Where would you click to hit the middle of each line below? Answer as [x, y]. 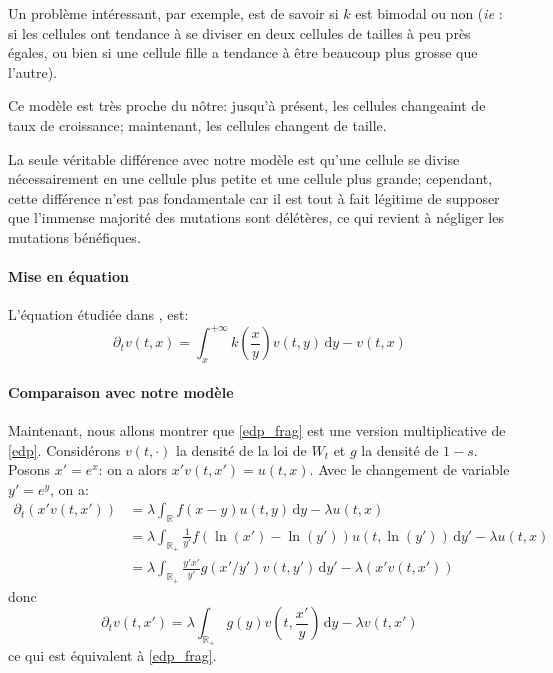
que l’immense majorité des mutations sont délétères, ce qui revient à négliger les [256, 217]
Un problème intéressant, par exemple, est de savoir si [173, 13]
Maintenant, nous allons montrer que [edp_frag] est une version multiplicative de [257, 430]
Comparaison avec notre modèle [121, 391]
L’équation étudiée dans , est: [98, 314]
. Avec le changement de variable [409, 469]
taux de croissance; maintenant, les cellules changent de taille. [197, 124]
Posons [29, 469]
